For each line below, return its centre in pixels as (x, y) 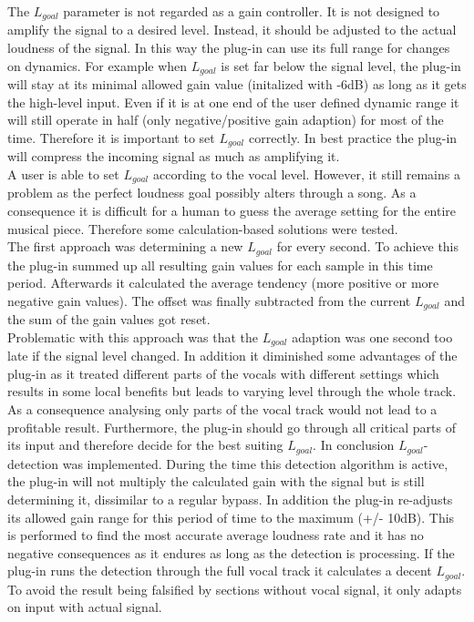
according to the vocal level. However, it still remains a (306, 173)
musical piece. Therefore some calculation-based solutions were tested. (203, 228)
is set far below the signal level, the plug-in (341, 65)
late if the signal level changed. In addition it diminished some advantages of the (232, 356)
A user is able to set (63, 173)
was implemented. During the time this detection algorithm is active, (255, 463)
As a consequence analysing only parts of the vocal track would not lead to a (222, 409)
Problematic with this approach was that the (133, 336)
